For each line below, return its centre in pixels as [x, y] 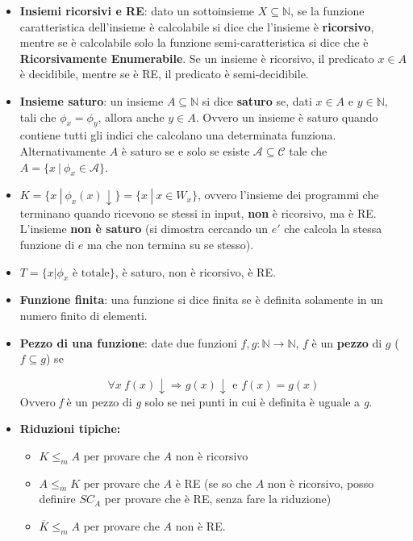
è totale [91, 273]
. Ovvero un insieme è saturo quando [287, 117]
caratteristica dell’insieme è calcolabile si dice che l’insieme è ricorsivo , [197, 26]
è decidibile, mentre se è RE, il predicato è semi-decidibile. [164, 74]
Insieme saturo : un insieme [92, 100]
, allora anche [131, 117]
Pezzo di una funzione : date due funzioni [128, 342]
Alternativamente [63, 150]
